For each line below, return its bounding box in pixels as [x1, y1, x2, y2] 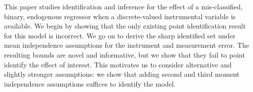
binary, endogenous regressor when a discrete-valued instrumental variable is [4, 11, 236, 21]
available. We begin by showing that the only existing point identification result [4, 21, 246, 31]
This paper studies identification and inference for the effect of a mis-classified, [4, 1, 243, 11]
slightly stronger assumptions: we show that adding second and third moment [4, 69, 240, 79]
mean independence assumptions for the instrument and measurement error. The [4, 40, 250, 50]
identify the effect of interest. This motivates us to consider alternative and [4, 59, 232, 69]
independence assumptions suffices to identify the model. [4, 78, 176, 89]
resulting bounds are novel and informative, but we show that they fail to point [4, 49, 245, 60]
